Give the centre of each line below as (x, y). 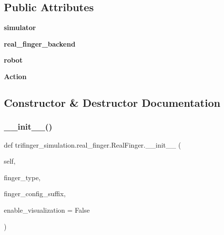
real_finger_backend (40, 43)
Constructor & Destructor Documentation (112, 102)
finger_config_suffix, (35, 193)
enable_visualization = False (47, 210)
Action (15, 76)
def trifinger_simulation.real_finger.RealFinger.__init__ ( (93, 144)
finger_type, (22, 177)
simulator (20, 27)
